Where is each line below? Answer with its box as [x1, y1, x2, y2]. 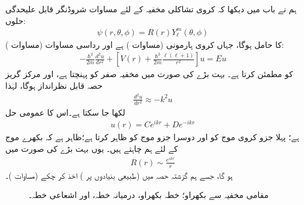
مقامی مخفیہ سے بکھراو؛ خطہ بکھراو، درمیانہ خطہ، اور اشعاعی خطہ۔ [29, 189, 269, 201]
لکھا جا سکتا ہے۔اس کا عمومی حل [5, 106, 125, 118]
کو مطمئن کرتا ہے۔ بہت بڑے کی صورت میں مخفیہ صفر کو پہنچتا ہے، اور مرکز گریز [5, 68, 293, 80]
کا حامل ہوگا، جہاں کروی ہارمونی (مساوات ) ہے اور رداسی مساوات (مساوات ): [5, 38, 284, 50]
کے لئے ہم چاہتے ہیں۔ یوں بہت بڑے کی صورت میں [5, 143, 178, 155]
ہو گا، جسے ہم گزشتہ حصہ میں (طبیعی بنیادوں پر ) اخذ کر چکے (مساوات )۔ [5, 169, 233, 181]
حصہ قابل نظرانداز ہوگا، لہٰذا [5, 79, 103, 91]
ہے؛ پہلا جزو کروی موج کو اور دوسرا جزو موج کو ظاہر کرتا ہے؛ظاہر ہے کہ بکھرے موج [5, 131, 299, 143]
